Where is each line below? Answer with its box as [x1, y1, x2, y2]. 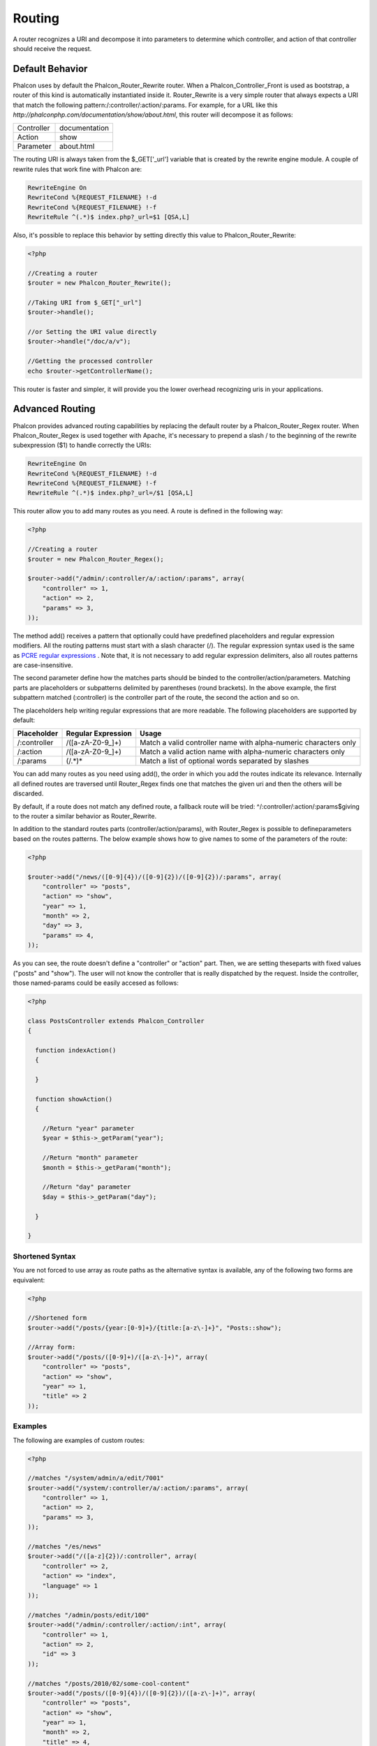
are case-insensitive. [13, 661, 73, 670]
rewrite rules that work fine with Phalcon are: [13, 165, 142, 173]
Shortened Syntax [13, 1251, 76, 1261]
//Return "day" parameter [42, 1183, 131, 1191]
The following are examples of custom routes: [13, 1436, 145, 1444]
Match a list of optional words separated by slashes [140, 756, 309, 766]
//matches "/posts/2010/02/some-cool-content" [27, 1680, 190, 1687]
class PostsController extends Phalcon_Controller [27, 1017, 205, 1025]
